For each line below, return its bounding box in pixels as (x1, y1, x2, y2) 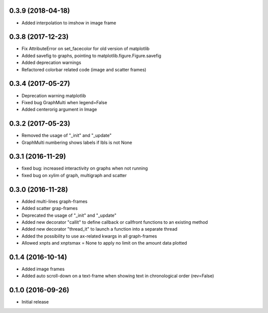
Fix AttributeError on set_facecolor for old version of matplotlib (21, 46, 150, 52)
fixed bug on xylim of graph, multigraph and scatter (21, 172, 127, 178)
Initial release (21, 299, 49, 305)
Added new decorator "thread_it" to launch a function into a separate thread (21, 226, 178, 232)
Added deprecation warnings (21, 60, 81, 65)
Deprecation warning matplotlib (21, 92, 86, 99)
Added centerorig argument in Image (21, 107, 97, 113)
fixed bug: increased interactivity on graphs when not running (21, 165, 148, 171)
